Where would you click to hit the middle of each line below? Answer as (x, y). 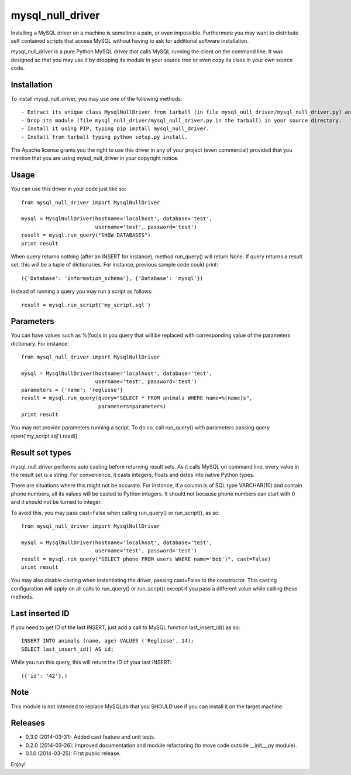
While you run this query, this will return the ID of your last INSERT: (91, 663)
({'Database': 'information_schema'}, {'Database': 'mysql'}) (112, 278)
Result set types (41, 453)
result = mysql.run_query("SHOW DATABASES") (86, 235)
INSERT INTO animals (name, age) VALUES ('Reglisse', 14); (108, 641)
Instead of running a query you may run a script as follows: (82, 291)
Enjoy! (18, 764)
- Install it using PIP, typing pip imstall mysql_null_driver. (116, 129)
